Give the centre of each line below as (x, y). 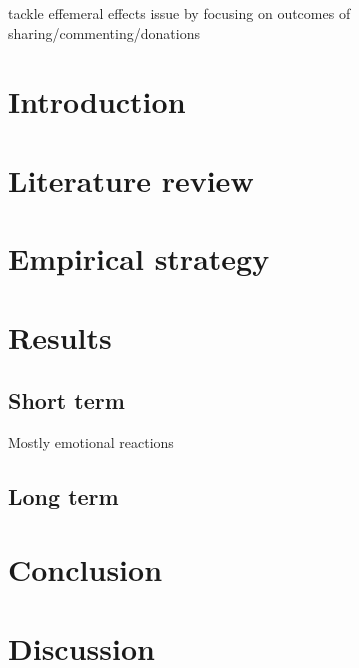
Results (60, 336)
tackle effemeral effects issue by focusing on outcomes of (179, 13)
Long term (63, 495)
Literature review (131, 179)
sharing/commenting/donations (104, 32)
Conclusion (85, 569)
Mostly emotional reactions (91, 441)
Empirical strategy (139, 258)
